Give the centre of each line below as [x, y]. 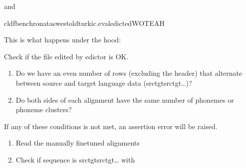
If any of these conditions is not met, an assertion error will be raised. [111, 126]
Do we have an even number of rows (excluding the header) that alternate [129, 73]
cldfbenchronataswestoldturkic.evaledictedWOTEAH [84, 23]
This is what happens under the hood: [63, 40]
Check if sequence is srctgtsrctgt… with [75, 159]
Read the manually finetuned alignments [78, 143]
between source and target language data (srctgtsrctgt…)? [104, 83]
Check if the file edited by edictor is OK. [66, 56]
